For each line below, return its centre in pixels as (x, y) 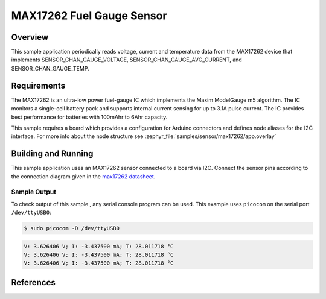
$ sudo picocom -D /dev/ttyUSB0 (72, 228)
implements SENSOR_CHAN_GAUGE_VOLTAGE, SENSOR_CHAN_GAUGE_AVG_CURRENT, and (127, 60)
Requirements (38, 85)
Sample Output (34, 192)
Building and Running (52, 154)
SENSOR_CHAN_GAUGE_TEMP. (50, 68)
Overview (30, 37)
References (33, 282)
